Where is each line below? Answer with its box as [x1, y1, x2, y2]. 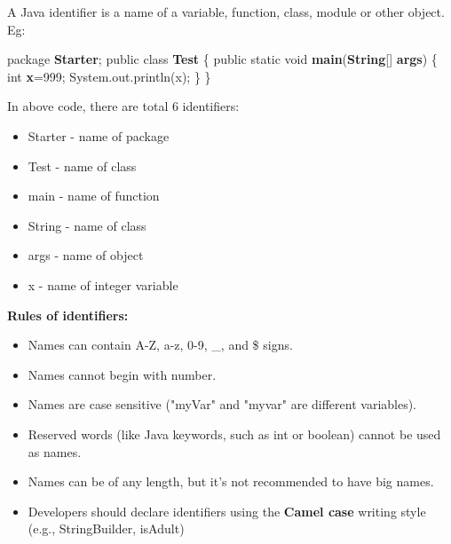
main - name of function [28, 186, 160, 205]
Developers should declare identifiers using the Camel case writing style [28, 501, 426, 520]
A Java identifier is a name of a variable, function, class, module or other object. [7, 3, 445, 20]
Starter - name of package [28, 126, 170, 145]
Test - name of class [28, 156, 137, 175]
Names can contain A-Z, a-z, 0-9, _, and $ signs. [28, 335, 293, 354]
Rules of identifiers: [7, 305, 129, 324]
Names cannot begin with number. [28, 365, 217, 383]
